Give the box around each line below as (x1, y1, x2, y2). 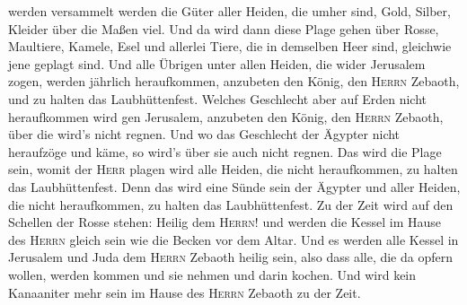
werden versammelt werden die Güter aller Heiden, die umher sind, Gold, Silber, (8, 2, 451, 20)
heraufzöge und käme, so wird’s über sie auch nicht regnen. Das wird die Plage (8, 142, 442, 161)
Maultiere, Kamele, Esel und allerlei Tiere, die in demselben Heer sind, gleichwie (8, 37, 452, 56)
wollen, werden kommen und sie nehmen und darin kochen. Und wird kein (8, 265, 417, 283)
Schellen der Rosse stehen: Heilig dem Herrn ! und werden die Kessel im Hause (8, 213, 441, 231)
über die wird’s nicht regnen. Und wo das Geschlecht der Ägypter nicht (8, 125, 401, 144)
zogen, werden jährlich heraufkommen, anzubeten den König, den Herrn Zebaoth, (8, 72, 460, 91)
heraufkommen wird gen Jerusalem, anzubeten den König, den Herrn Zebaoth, (8, 107, 444, 126)
